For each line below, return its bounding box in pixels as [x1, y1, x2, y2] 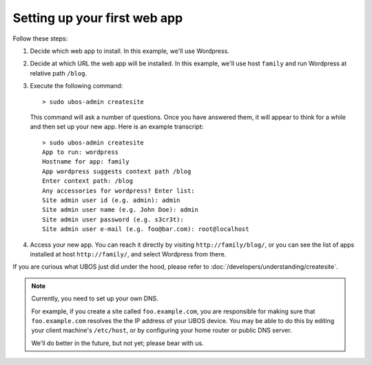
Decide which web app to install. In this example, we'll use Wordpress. [30, 47, 230, 55]
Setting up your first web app [12, 10, 183, 25]
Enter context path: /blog [42, 177, 134, 185]
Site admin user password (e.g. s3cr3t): [42, 215, 184, 223]
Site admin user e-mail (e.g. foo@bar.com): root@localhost [42, 225, 249, 233]
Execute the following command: [30, 82, 123, 90]
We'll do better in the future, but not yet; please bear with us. [31, 339, 204, 347]
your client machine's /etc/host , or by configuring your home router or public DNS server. [31, 327, 292, 335]
